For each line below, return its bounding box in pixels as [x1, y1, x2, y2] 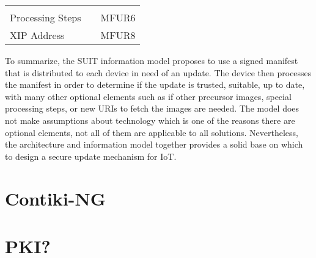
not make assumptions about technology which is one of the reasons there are [5, 113, 295, 126]
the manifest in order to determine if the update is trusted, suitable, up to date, [5, 78, 305, 91]
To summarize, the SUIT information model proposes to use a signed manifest [5, 54, 298, 66]
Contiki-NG [5, 185, 106, 210]
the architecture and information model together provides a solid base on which [5, 138, 303, 151]
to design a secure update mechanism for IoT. [5, 149, 177, 162]
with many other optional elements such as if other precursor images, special [5, 90, 292, 102]
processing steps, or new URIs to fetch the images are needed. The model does [5, 102, 299, 115]
